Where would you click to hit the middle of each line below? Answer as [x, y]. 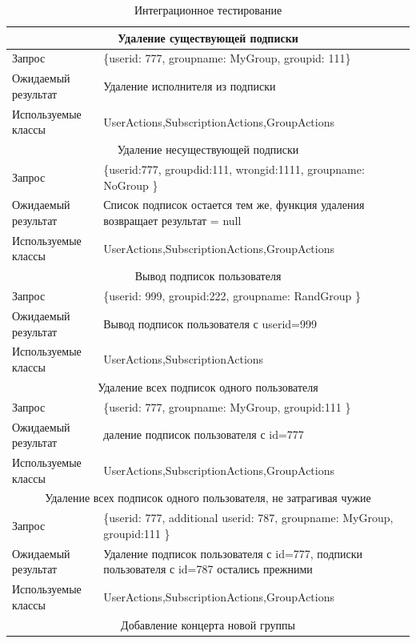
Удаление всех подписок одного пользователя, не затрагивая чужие [208, 498]
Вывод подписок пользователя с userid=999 [210, 323]
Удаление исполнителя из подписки [190, 86]
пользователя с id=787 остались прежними [208, 569]
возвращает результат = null [172, 221]
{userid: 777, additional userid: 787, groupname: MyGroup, [248, 518]
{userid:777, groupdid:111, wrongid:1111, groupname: [234, 169]
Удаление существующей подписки [208, 37]
